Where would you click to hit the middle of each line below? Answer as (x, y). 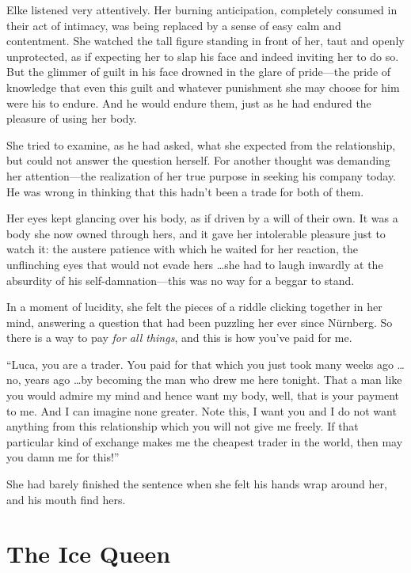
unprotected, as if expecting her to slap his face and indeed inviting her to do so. (203, 56)
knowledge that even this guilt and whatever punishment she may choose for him (203, 87)
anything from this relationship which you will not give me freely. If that (183, 426)
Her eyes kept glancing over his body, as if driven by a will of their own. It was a (202, 218)
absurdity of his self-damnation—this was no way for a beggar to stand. (181, 280)
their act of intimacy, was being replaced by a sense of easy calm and (174, 25)
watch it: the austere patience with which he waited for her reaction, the (182, 249)
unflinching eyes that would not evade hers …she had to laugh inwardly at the (195, 264)
